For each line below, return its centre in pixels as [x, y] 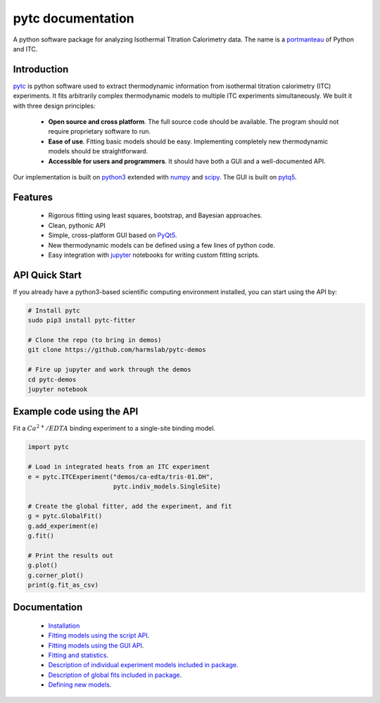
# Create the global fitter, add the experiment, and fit [130, 506]
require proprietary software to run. [100, 132]
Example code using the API [76, 412]
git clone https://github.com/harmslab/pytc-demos [117, 350]
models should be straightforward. [98, 151]
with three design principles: [54, 106]
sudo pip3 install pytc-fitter [82, 321]
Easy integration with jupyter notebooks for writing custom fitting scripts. [154, 255]
